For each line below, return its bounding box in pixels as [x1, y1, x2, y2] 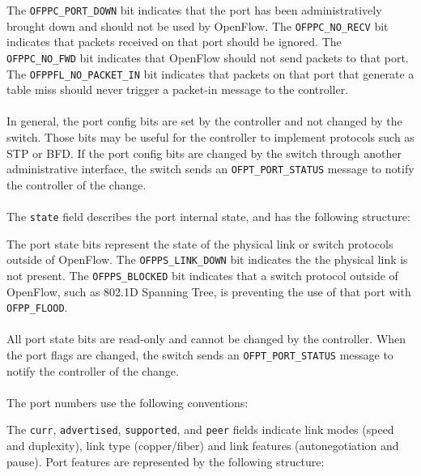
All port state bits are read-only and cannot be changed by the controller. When [6, 330, 406, 347]
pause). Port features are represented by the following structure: [6, 453, 325, 470]
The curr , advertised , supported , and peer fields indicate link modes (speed [6, 421, 394, 438]
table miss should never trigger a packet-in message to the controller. [6, 81, 349, 98]
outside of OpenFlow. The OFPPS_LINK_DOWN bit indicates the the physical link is [6, 251, 408, 268]
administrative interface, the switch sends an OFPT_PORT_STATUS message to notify [6, 160, 415, 177]
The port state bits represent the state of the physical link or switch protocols [6, 235, 393, 252]
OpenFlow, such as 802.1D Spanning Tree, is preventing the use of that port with [6, 283, 411, 300]
